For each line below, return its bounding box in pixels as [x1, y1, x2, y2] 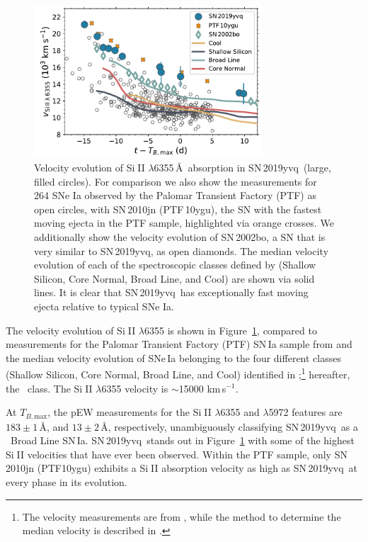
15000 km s [178, 380, 226, 395]
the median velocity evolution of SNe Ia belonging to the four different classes [6, 350, 341, 365]
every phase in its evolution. [6, 474, 127, 489]
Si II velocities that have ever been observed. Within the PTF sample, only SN [6, 446, 347, 461]
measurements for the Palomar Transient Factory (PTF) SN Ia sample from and [6, 337, 352, 351]
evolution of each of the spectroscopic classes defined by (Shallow [34, 257, 316, 272]
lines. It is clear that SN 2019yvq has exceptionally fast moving [34, 285, 309, 300]
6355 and [220, 405, 260, 419]
